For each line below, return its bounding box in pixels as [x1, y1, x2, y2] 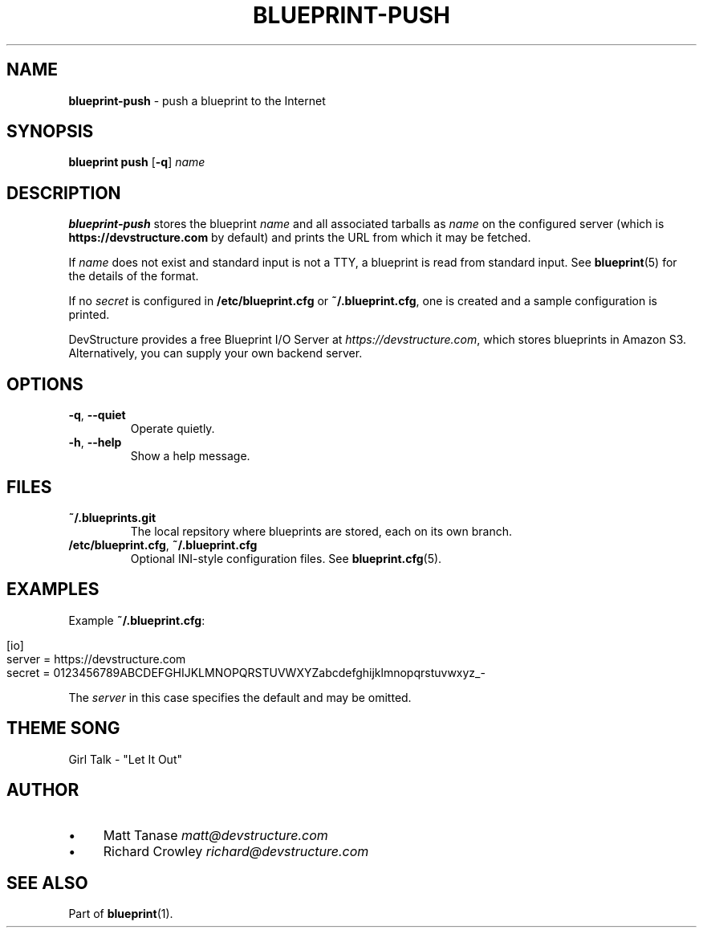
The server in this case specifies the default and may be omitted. [68, 690, 412, 704]
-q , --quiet [68, 408, 126, 422]
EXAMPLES [6, 579, 100, 600]
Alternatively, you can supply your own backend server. [68, 346, 363, 361]
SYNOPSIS [6, 121, 94, 142]
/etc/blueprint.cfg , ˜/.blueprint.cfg [68, 537, 258, 552]
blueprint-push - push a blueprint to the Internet [68, 93, 326, 108]
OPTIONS [6, 373, 83, 394]
